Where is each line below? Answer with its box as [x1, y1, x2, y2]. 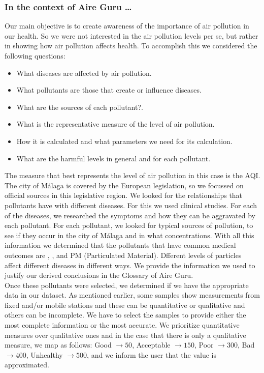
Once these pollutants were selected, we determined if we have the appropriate [5, 279, 249, 290]
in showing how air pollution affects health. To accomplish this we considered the [5, 40, 257, 51]
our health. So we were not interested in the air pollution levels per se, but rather [5, 30, 258, 41]
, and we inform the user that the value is [87, 349, 217, 360]
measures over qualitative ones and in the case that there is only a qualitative [5, 329, 246, 340]
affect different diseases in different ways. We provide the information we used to [5, 260, 255, 270]
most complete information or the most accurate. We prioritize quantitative [5, 320, 240, 330]
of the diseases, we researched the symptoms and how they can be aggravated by [5, 210, 256, 220]
